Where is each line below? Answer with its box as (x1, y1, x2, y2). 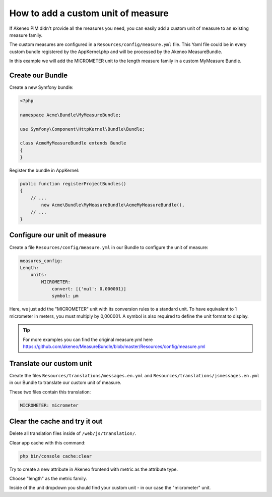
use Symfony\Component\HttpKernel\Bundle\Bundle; (20, 126, 145, 132)
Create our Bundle (9, 71, 68, 79)
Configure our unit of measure (9, 231, 107, 239)
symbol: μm (51, 293, 79, 299)
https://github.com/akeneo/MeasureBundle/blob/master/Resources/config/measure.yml (23, 343, 206, 350)
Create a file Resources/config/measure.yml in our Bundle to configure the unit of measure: (9, 244, 209, 250)
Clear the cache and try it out (9, 417, 103, 426)
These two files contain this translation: (9, 389, 91, 395)
